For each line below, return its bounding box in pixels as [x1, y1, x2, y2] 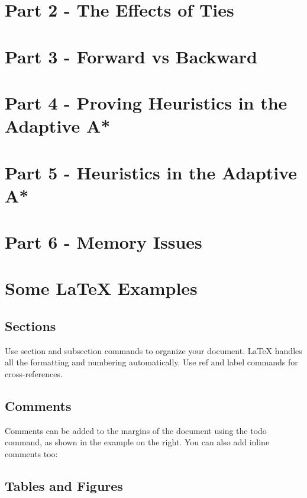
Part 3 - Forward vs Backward [5, 44, 258, 68]
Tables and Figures [5, 476, 123, 494]
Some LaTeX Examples [5, 276, 198, 300]
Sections [5, 317, 56, 335]
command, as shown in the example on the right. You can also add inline [5, 436, 270, 448]
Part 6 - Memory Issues [5, 230, 202, 254]
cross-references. [5, 368, 63, 380]
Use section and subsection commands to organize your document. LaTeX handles [5, 344, 302, 356]
